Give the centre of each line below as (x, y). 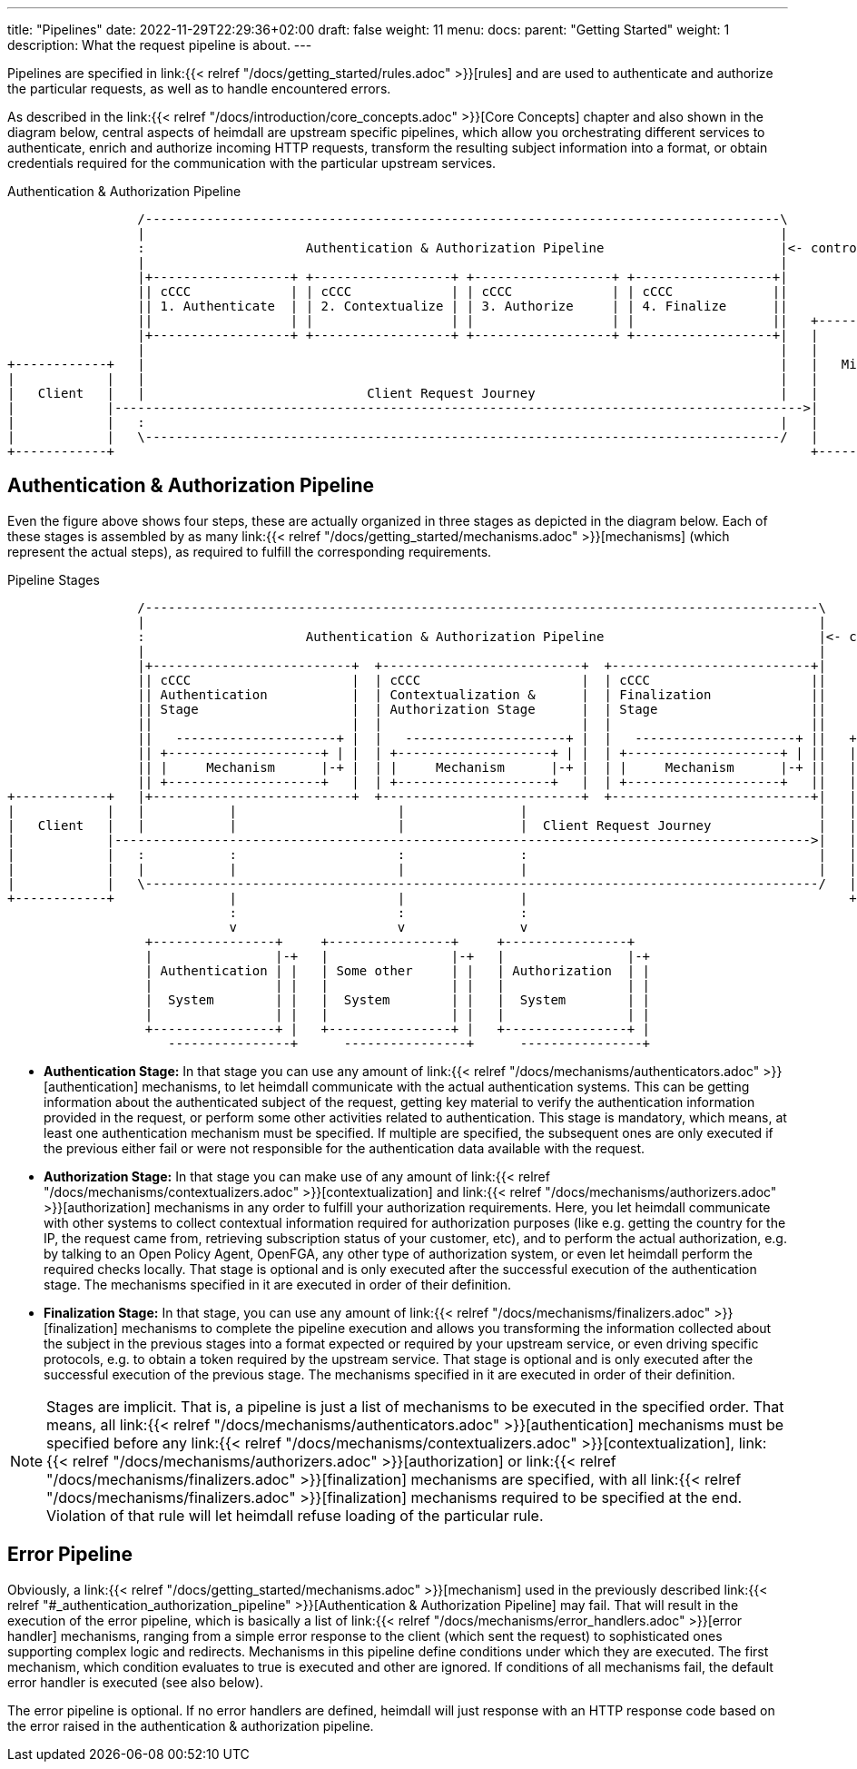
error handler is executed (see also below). (136, 1682)
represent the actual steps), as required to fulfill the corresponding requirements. (250, 551)
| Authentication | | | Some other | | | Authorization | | (398, 970)
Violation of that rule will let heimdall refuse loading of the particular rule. (295, 1515)
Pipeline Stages (54, 579)
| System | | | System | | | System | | (398, 999)
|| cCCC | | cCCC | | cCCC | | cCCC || (463, 292)
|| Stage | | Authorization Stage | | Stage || (482, 709)
